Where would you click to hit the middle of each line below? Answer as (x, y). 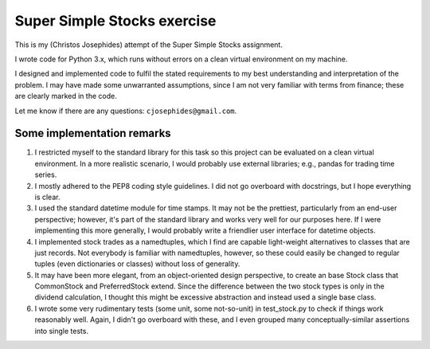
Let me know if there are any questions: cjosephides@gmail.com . (126, 111)
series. (46, 174)
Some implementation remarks (93, 133)
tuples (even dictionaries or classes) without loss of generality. (137, 264)
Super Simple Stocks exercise (115, 21)
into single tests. (62, 331)
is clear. (47, 197)
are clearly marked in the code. (66, 96)
